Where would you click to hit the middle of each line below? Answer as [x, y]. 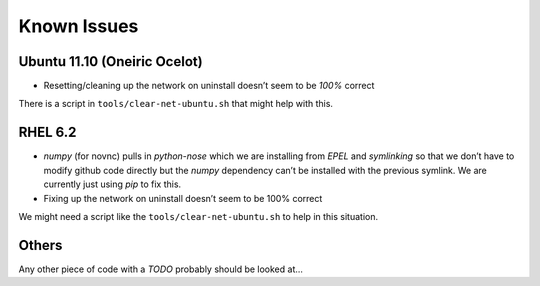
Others [40, 245]
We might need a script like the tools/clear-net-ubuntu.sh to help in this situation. [198, 216]
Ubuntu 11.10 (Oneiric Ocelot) [111, 61]
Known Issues [78, 26]
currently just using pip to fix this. [112, 184]
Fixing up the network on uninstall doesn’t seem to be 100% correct [183, 198]
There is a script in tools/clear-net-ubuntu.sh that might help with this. [176, 104]
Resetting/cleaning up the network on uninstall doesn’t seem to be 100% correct [209, 86]
